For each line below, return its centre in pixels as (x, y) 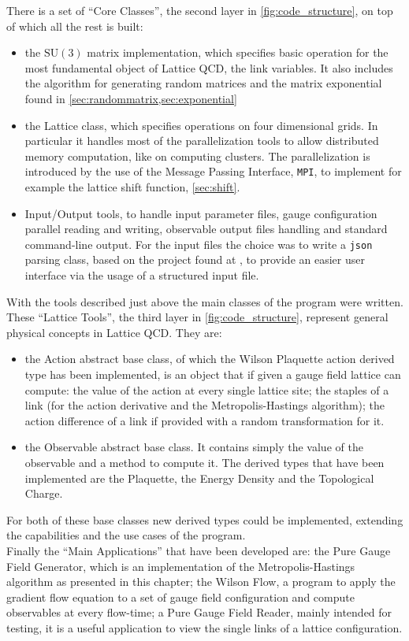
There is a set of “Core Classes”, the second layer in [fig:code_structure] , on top (200, 10)
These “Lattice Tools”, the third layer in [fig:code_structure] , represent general (197, 317)
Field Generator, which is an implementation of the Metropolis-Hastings (181, 566)
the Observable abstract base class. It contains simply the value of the (194, 447)
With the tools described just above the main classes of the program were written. (205, 301)
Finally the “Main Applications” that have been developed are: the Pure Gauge (199, 550)
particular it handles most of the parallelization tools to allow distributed (202, 141)
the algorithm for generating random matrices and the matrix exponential (203, 83)
